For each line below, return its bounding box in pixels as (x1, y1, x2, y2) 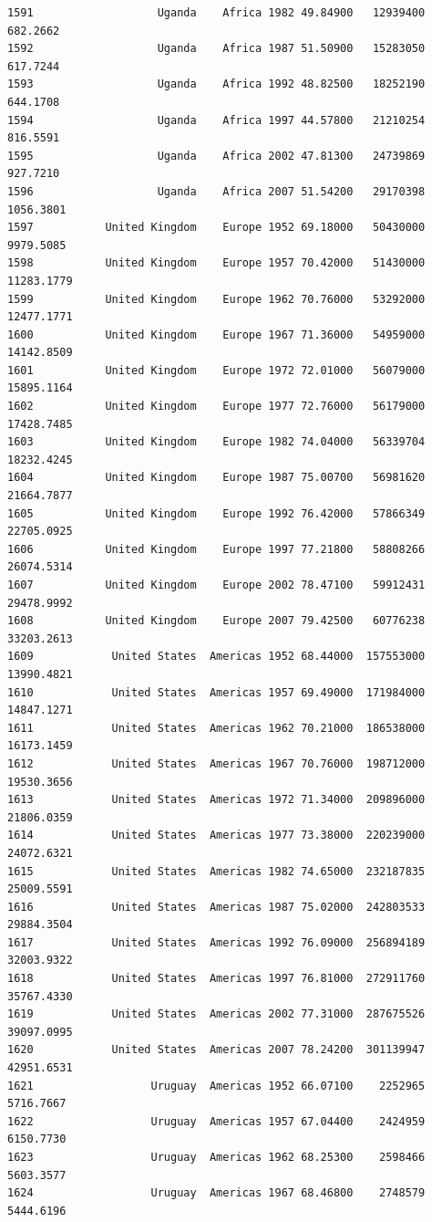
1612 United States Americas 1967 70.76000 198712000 (7, 757, 426, 770)
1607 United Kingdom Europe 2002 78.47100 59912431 (7, 579, 426, 591)
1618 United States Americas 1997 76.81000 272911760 (7, 972, 426, 986)
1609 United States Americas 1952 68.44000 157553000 (7, 650, 426, 663)
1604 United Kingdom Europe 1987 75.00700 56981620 (7, 471, 426, 485)
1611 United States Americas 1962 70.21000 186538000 (7, 721, 426, 735)
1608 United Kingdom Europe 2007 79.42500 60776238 (7, 614, 426, 628)
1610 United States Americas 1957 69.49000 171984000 (7, 685, 426, 699)
